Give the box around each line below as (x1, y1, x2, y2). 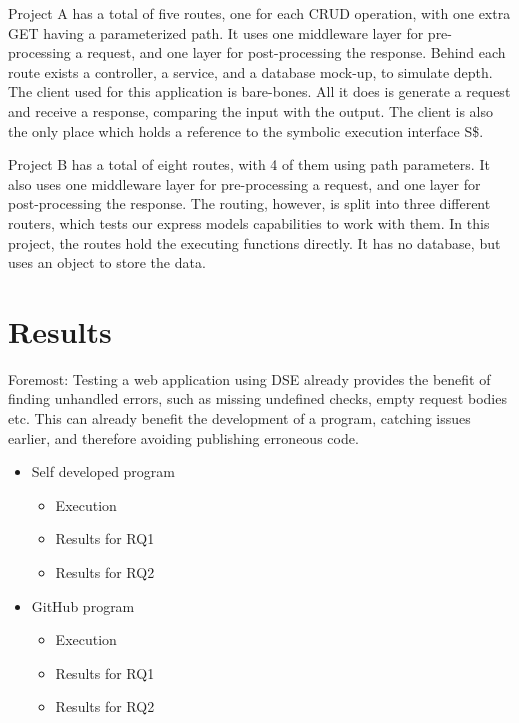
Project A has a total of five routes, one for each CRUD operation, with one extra (8, 3, 511, 23)
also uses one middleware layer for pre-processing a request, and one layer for (8, 173, 481, 194)
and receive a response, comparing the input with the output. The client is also (8, 100, 493, 121)
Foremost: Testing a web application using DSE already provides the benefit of (8, 368, 491, 389)
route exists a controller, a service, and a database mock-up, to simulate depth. (8, 61, 493, 82)
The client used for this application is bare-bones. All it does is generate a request (8, 81, 511, 102)
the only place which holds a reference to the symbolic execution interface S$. (8, 120, 484, 141)
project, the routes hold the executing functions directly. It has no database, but (8, 232, 501, 253)
